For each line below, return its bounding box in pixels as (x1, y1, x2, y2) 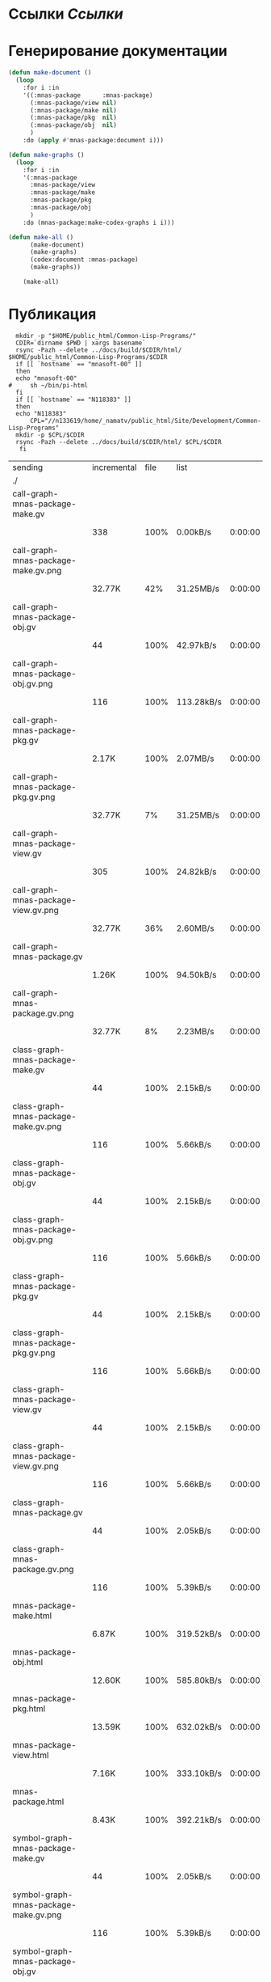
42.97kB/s (176, 640, 217, 651)
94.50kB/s (176, 969, 217, 980)
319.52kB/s (176, 1628, 222, 1639)
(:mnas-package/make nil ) (29, 106, 117, 114)
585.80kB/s (176, 1675, 222, 1686)
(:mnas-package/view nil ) (29, 99, 117, 107)
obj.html (12, 1656, 44, 1667)
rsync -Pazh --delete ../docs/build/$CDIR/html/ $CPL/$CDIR (15, 437, 222, 446)
